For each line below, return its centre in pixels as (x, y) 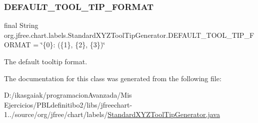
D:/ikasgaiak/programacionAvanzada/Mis (68, 95)
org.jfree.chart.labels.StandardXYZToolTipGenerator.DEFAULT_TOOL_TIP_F (129, 35)
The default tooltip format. (46, 61)
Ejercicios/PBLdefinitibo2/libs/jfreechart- (68, 104)
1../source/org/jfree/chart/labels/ (56, 114)
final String (21, 25)
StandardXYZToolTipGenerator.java (164, 114)
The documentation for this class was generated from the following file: (113, 78)
